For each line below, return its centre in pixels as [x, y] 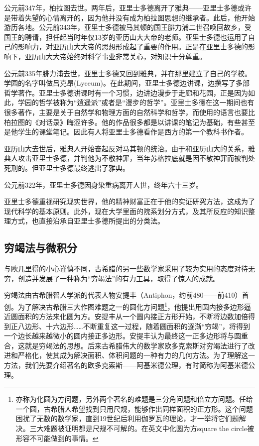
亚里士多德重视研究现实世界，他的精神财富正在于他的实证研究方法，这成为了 [129, 201]
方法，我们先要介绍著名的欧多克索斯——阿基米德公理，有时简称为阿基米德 [126, 365]
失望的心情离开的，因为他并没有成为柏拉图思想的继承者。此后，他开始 [140, 17]
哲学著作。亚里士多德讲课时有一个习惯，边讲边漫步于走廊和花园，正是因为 [126, 92]
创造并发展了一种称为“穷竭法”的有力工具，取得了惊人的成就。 [119, 278]
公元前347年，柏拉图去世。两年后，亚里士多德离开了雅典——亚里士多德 [121, 7]
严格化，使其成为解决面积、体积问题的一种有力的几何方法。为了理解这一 [136, 355]
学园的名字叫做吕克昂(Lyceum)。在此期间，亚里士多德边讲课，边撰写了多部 [127, 83]
